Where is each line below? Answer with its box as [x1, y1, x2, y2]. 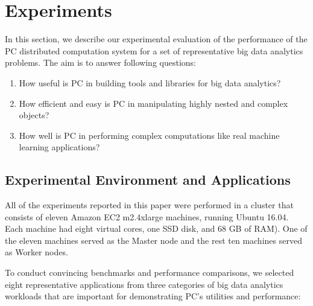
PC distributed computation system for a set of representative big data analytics [5, 44, 303, 57]
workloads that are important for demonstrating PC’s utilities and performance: [5, 290, 301, 302]
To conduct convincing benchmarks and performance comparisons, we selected [5, 266, 294, 279]
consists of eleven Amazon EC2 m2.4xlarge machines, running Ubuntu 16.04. [5, 210, 289, 223]
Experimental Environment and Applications [5, 170, 291, 189]
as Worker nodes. [5, 246, 68, 258]
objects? [19, 109, 49, 121]
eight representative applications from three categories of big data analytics [5, 278, 283, 290]
